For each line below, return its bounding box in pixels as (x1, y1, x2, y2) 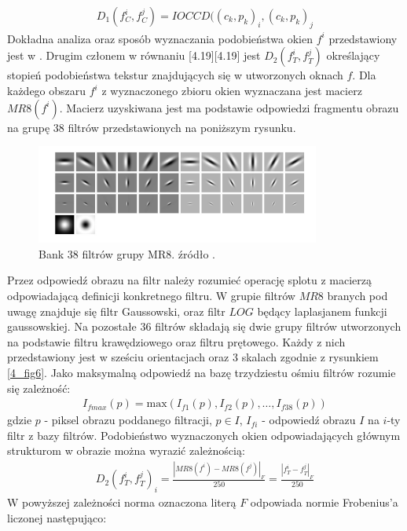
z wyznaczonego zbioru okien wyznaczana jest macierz (101, 82, 362, 99)
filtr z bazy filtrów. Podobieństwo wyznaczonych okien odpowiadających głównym (7, 427, 401, 443)
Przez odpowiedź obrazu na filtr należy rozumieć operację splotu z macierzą (7, 272, 372, 288)
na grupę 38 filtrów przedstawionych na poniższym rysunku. (7, 119, 296, 135)
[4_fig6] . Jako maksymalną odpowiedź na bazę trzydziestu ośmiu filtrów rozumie (7, 364, 396, 380)
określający (326, 47, 380, 64)
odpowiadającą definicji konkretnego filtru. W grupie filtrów (7, 287, 295, 303)
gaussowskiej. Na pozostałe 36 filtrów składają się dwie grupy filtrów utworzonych (7, 318, 401, 335)
